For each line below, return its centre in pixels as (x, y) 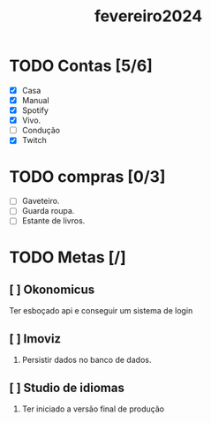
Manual (36, 100)
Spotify (35, 110)
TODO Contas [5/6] (81, 66)
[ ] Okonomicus (52, 290)
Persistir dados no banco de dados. (87, 360)
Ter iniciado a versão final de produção (93, 409)
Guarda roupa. (48, 211)
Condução (41, 131)
